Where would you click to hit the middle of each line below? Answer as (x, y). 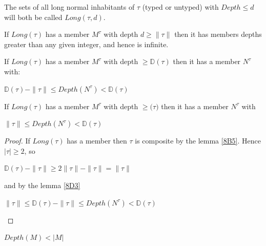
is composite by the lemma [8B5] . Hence (198, 141)
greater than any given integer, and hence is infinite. (86, 44)
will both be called (33, 17)
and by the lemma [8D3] (42, 185)
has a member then (97, 141)
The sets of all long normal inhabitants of (69, 7)
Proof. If (17, 141)
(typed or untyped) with (180, 7)
